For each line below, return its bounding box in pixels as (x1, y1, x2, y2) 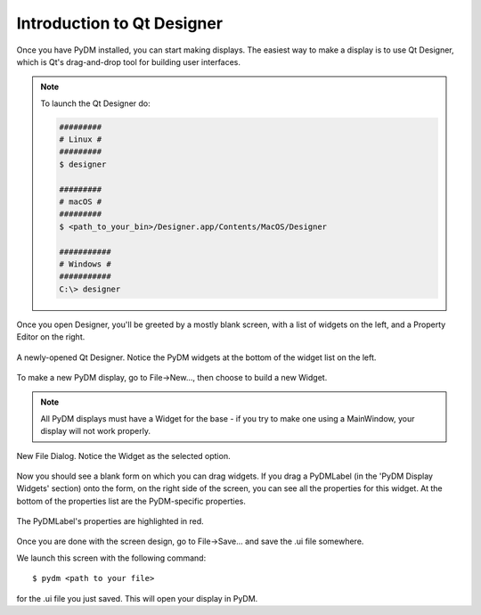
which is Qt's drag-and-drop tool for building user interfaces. (16, 56, 240, 67)
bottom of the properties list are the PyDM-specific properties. (16, 496, 247, 506)
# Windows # (59, 259, 111, 269)
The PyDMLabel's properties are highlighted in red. (16, 516, 204, 527)
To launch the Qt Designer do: (40, 98, 151, 109)
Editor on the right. (16, 332, 86, 342)
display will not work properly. (40, 426, 151, 437)
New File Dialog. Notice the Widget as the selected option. (16, 450, 231, 461)
